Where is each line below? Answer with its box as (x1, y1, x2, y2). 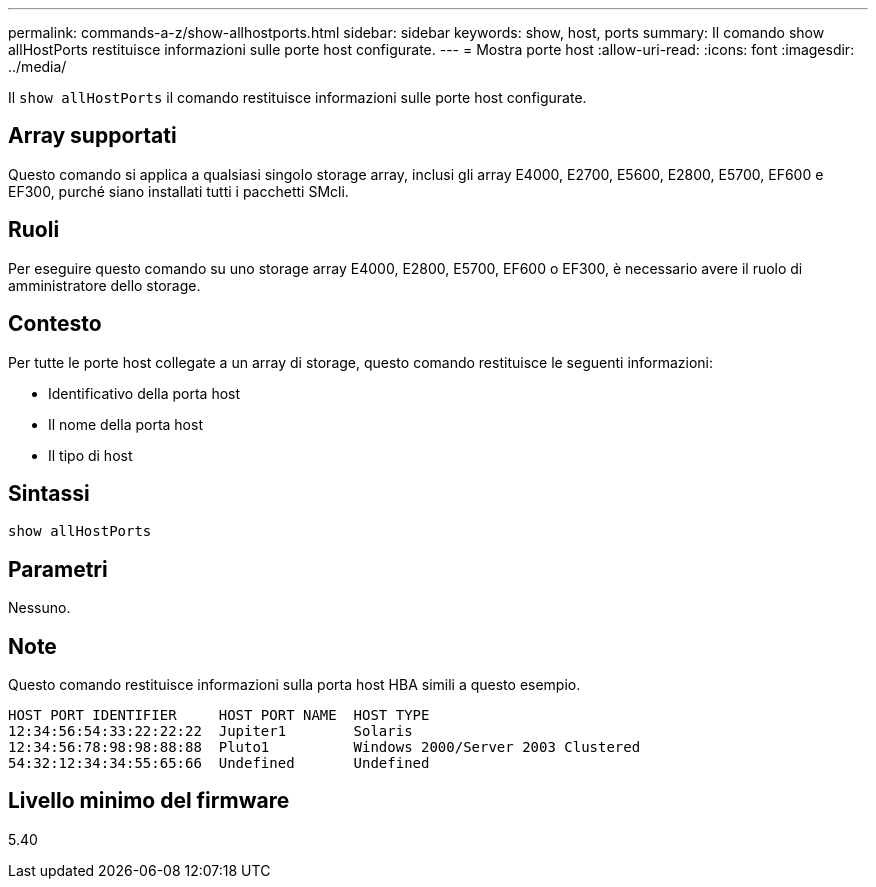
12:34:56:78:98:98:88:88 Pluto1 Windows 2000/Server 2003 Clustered (8, 739, 641, 756)
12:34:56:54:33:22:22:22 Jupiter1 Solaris (8, 723, 413, 740)
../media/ (8, 58, 67, 75)
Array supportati (8, 123, 177, 149)
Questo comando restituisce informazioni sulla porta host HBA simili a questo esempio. (8, 676, 581, 694)
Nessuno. (8, 599, 71, 617)
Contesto (8, 311, 102, 337)
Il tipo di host (48, 446, 133, 464)
